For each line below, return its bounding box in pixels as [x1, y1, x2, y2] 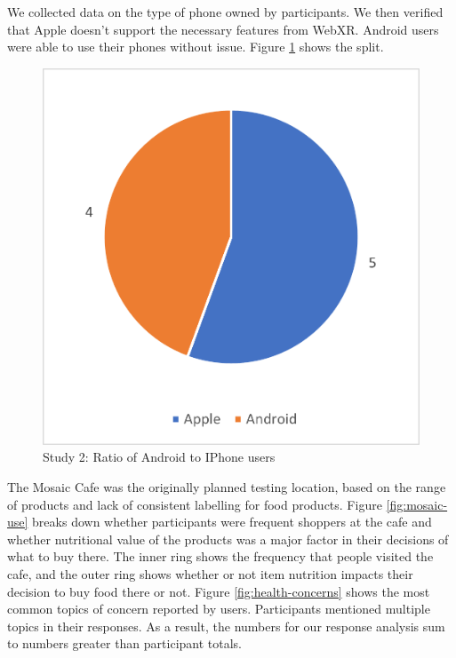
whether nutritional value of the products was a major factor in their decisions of [7, 529, 449, 548]
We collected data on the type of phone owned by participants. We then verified [7, 3, 444, 20]
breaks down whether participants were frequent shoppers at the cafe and [32, 512, 432, 531]
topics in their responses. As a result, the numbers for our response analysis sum [7, 616, 445, 635]
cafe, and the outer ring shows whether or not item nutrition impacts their [7, 564, 413, 583]
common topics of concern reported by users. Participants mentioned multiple [7, 599, 430, 618]
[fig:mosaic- [386, 495, 448, 513]
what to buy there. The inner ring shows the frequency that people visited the [7, 547, 434, 566]
